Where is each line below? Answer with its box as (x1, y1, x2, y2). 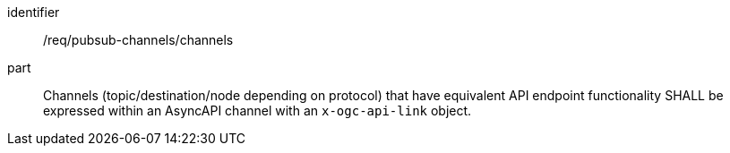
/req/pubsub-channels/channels (43, 32, 234, 47)
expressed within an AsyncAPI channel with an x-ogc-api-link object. (43, 103, 472, 118)
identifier (7, 4, 60, 20)
